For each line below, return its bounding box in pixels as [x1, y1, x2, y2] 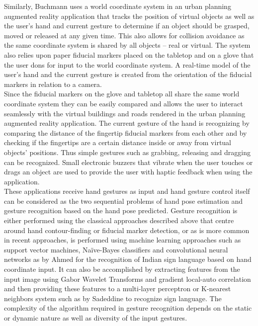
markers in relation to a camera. [4, 79, 102, 89]
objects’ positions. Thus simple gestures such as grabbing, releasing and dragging [4, 147, 251, 157]
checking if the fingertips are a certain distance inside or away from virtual [4, 137, 232, 148]
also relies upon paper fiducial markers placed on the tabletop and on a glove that [4, 49, 254, 60]
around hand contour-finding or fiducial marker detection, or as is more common [4, 225, 250, 235]
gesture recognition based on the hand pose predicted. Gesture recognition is [4, 205, 238, 216]
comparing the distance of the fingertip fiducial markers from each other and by [4, 127, 247, 138]
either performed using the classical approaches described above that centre [4, 215, 234, 226]
